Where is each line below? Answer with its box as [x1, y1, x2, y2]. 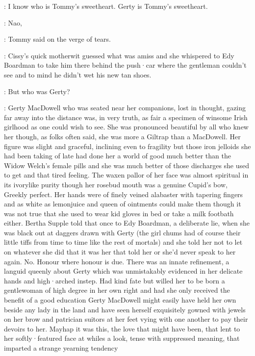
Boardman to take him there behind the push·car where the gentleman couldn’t [4, 60, 247, 70]
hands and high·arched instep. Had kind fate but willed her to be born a [4, 275, 225, 285]
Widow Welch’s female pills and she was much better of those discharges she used [4, 160, 250, 170]
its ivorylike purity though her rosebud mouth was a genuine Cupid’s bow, [4, 179, 228, 189]
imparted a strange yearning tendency [4, 343, 118, 353]
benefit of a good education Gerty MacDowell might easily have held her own [4, 295, 236, 305]
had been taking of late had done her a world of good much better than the [4, 151, 231, 161]
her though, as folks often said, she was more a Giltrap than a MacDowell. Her [4, 131, 241, 141]
